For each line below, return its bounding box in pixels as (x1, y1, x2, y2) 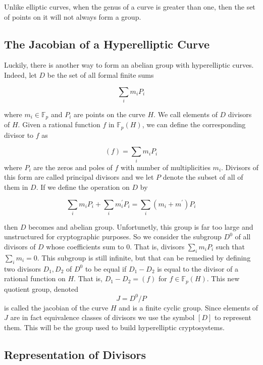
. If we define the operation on (36, 181, 130, 192)
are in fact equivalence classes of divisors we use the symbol (10, 312, 195, 323)
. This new (206, 273, 240, 284)
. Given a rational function (18, 119, 100, 130)
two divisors (4, 263, 41, 274)
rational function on (4, 273, 66, 284)
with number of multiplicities (121, 162, 211, 172)
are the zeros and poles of (33, 162, 113, 172)
